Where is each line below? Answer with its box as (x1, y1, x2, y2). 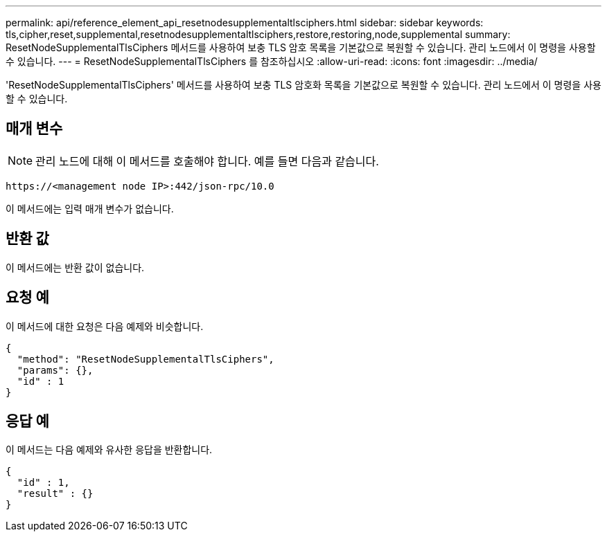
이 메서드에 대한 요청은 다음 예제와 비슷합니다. (6, 320, 204, 332)
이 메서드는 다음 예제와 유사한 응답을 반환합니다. (6, 444, 213, 456)
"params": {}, (17, 364, 94, 376)
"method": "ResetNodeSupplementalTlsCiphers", (17, 353, 274, 365)
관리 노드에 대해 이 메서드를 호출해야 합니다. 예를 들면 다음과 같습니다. (35, 154, 379, 168)
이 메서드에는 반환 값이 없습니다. (6, 261, 145, 273)
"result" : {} (17, 488, 94, 500)
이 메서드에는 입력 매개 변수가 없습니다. (6, 202, 174, 215)
